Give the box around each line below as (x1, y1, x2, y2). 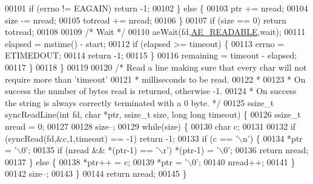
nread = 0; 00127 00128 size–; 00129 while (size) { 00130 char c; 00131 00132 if (5, 119, 296, 132)
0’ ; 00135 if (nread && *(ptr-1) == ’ (21, 144, 159, 156)
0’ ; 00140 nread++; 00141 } (192, 155, 295, 168)
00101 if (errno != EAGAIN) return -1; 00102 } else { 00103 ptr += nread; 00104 (5, 2, 308, 14)
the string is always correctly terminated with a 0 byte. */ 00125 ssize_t (5, 96, 274, 109)
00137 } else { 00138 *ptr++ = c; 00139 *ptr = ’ (5, 155, 188, 168)
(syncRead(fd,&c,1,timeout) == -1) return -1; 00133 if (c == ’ (5, 132, 239, 144)
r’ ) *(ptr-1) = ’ (163, 144, 219, 156)
